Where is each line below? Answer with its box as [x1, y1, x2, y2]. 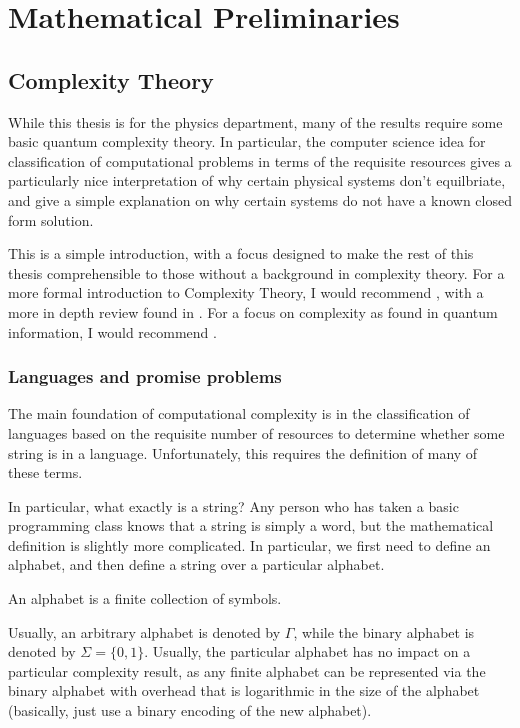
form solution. [8, 209, 94, 230]
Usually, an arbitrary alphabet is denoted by [8, 621, 281, 642]
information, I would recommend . [8, 321, 217, 342]
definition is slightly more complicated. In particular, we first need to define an [8, 534, 491, 555]
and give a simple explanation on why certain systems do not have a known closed [8, 189, 512, 210]
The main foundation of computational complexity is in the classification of [8, 403, 470, 424]
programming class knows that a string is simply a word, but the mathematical [8, 515, 494, 536]
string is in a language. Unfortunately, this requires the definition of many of [8, 442, 478, 463]
